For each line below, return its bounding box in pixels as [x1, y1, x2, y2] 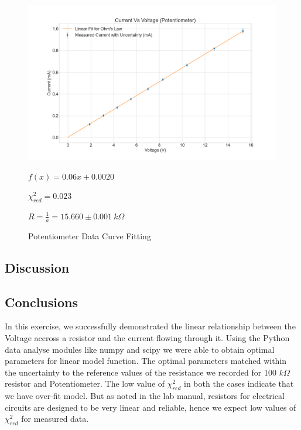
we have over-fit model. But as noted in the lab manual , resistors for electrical [5, 390, 285, 402]
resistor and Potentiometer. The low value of [5, 377, 165, 390]
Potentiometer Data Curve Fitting [28, 229, 151, 242]
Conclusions [5, 293, 78, 311]
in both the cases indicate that [184, 377, 294, 390]
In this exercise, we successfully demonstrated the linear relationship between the [5, 320, 296, 332]
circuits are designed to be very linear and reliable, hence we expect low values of [5, 401, 296, 413]
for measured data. [21, 412, 89, 425]
